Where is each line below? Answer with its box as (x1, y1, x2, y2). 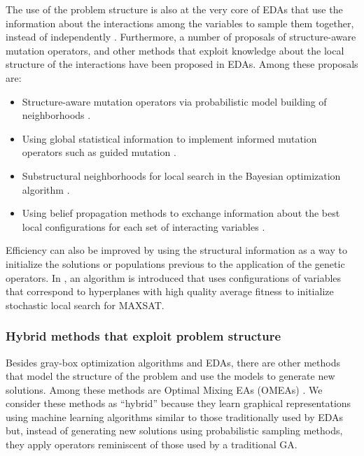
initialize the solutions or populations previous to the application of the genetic (6, 256, 345, 271)
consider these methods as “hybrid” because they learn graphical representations (6, 396, 351, 411)
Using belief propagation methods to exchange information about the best (22, 206, 340, 220)
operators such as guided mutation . (22, 145, 176, 159)
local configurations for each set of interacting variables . (22, 219, 265, 234)
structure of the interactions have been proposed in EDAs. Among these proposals (6, 57, 358, 71)
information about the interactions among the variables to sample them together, (6, 15, 354, 30)
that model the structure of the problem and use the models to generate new (6, 369, 335, 383)
